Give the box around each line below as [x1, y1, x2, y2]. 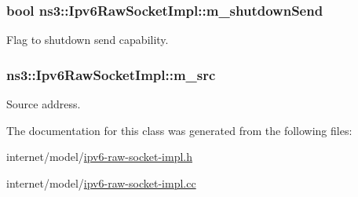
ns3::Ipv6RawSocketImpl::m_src [6, 64, 216, 84]
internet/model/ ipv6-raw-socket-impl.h [6, 148, 192, 165]
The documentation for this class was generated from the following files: [6, 122, 353, 138]
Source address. [6, 96, 81, 112]
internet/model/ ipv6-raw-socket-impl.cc [6, 174, 196, 191]
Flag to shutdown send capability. [6, 31, 169, 48]
